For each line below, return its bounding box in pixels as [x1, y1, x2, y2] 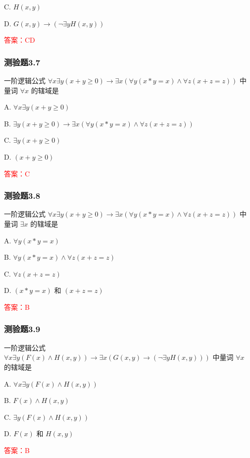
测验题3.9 [4, 323, 41, 335]
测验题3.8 [4, 189, 41, 202]
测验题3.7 [4, 56, 41, 68]
